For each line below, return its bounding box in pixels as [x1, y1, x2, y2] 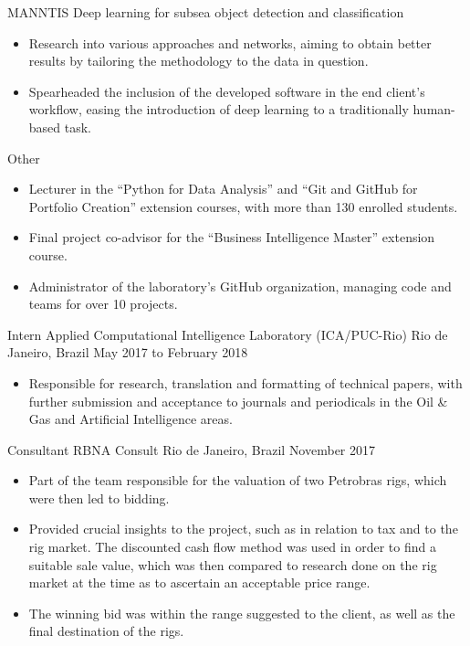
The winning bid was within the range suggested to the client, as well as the [28, 603, 455, 622]
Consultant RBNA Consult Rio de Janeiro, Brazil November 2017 [7, 439, 376, 459]
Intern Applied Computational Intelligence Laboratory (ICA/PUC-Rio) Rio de [7, 324, 448, 344]
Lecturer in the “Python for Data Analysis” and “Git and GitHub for [28, 179, 418, 198]
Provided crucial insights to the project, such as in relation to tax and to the [28, 519, 458, 538]
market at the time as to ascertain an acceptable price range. [28, 573, 371, 592]
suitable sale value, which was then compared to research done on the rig [28, 555, 437, 574]
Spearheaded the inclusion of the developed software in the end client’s [28, 81, 425, 101]
